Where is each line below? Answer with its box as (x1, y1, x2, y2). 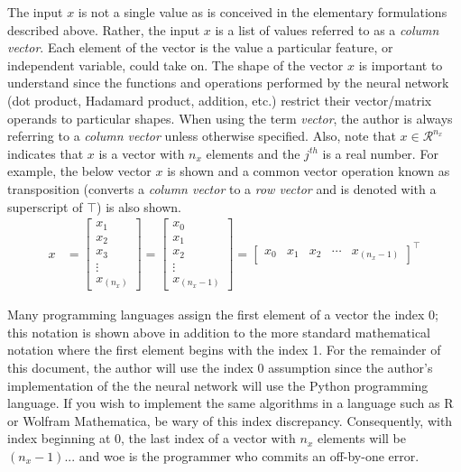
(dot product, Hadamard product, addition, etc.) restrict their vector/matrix (7, 90, 432, 109)
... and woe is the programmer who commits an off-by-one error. (64, 446, 420, 465)
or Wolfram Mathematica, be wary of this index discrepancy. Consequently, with (7, 411, 453, 430)
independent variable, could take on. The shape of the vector (7, 55, 344, 74)
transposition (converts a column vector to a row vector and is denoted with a (7, 179, 437, 198)
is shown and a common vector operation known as (167, 162, 450, 180)
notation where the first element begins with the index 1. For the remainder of (7, 340, 441, 359)
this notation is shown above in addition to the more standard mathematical (7, 322, 431, 341)
